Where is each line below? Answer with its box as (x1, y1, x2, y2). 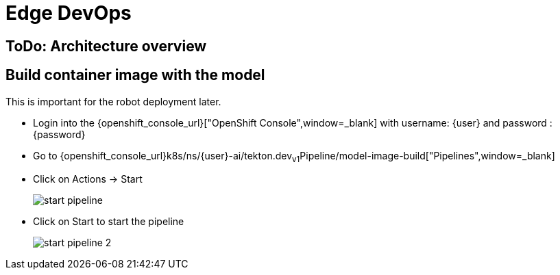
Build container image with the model (5, 66, 265, 84)
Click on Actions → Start (33, 173, 143, 185)
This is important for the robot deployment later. (5, 95, 221, 107)
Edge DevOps (5, 1, 132, 25)
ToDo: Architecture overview (5, 37, 207, 55)
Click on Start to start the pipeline (33, 215, 184, 228)
